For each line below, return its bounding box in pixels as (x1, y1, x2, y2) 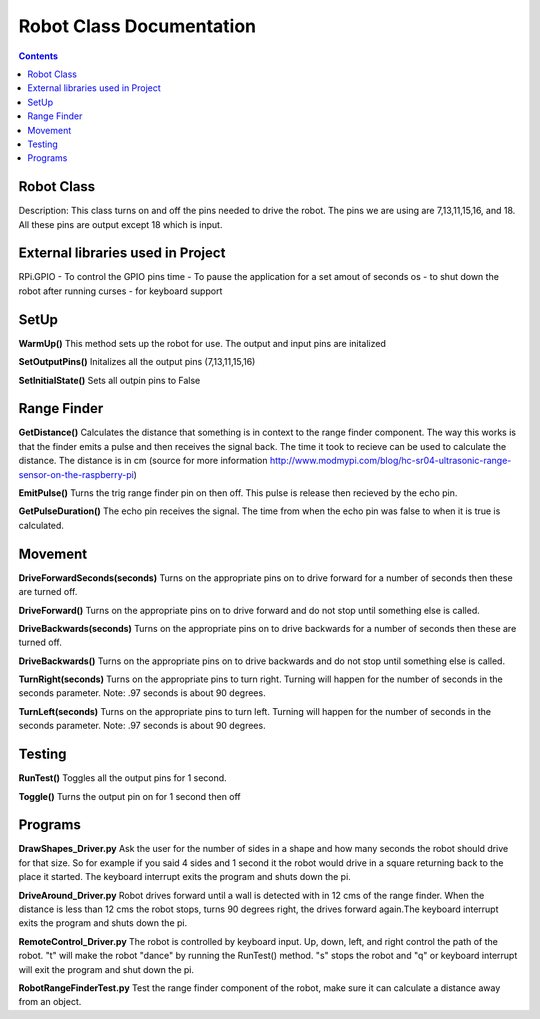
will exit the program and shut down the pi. (18, 963, 195, 975)
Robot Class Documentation (18, 15, 257, 37)
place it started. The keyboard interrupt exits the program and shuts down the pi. (18, 871, 352, 883)
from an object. (18, 996, 82, 1008)
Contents (18, 50, 59, 62)
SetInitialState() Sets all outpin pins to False (18, 374, 201, 386)
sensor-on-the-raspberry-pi (18, 468, 134, 480)
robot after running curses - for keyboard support (18, 285, 223, 297)
